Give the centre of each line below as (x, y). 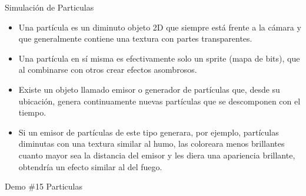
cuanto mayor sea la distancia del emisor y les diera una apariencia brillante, (157, 155)
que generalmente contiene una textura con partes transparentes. (135, 38)
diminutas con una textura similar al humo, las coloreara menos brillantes (152, 143)
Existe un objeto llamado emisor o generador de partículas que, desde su (149, 89)
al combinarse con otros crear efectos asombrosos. (108, 70)
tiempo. (32, 112)
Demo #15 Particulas (44, 186)
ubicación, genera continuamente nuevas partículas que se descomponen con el (159, 101)
